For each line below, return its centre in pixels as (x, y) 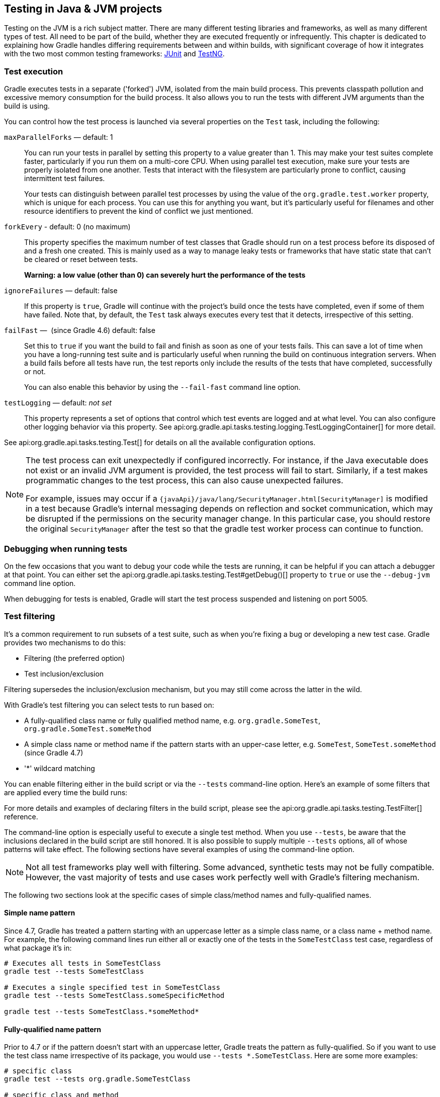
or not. (35, 372)
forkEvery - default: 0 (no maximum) (67, 227)
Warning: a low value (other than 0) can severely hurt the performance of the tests (165, 275)
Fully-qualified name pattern (53, 1029)
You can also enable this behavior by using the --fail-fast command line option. (162, 387)
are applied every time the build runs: (66, 792)
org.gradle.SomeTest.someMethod (88, 729)
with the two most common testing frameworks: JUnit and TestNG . (114, 54)
